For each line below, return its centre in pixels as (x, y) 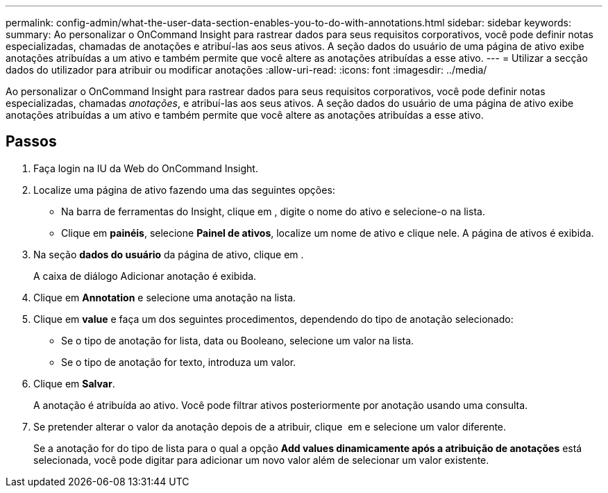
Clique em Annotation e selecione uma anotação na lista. (165, 297)
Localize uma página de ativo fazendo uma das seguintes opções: (184, 190)
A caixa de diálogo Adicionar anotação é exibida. (145, 276)
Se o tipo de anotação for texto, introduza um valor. (179, 362)
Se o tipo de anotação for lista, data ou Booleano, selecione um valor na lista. (238, 340)
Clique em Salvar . (74, 383)
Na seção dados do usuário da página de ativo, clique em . (169, 254)
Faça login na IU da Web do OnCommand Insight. (146, 168)
